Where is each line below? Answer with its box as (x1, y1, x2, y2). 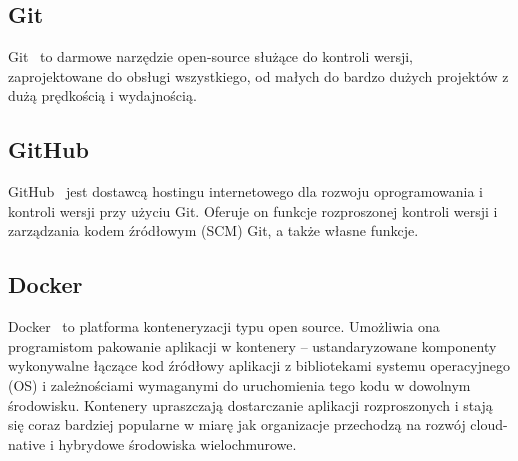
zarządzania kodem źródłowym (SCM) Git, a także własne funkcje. (8, 220, 419, 241)
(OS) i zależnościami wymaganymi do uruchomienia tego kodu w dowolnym (8, 374, 471, 395)
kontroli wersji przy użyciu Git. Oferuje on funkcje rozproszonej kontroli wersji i (8, 200, 498, 221)
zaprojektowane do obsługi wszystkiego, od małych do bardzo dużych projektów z (8, 65, 509, 86)
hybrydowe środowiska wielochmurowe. (58, 433, 297, 454)
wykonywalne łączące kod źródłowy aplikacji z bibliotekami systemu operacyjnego (8, 355, 510, 376)
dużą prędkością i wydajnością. (8, 85, 197, 106)
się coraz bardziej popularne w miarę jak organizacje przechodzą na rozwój (8, 414, 466, 435)
